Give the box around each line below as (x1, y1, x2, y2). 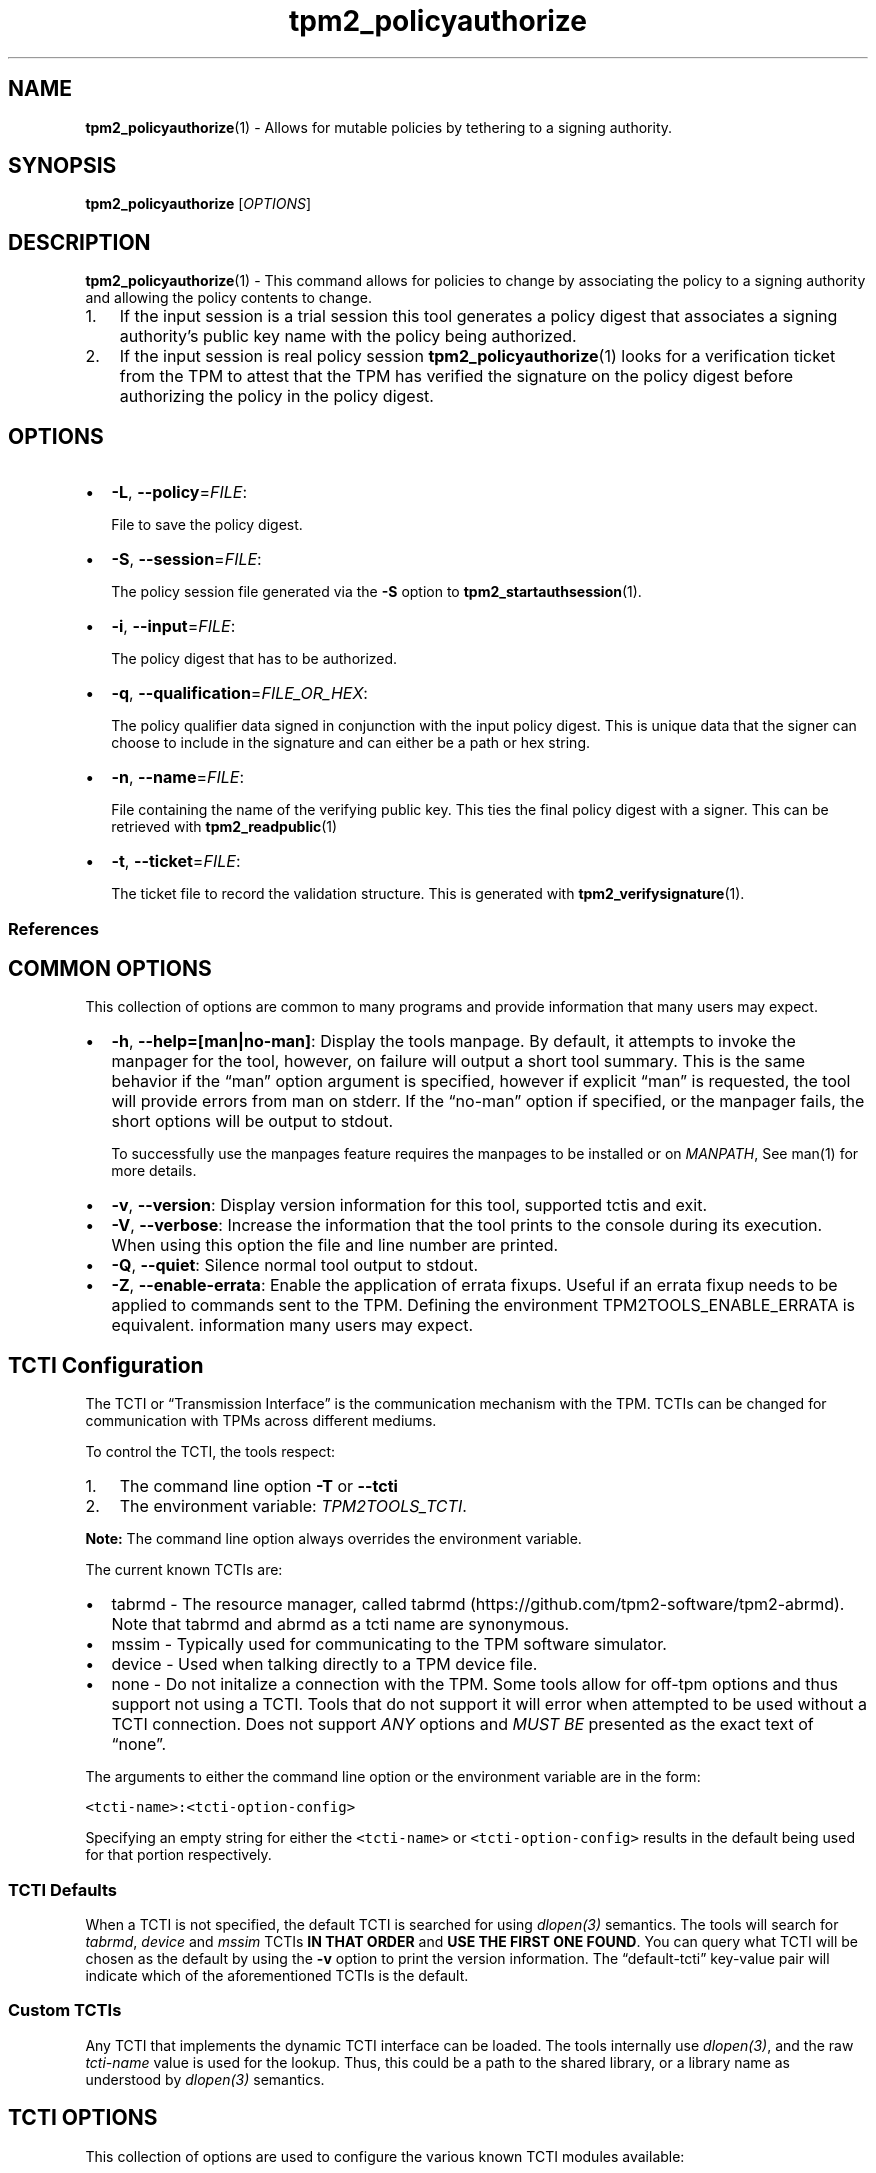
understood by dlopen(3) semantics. (85, 2070, 325, 2088)
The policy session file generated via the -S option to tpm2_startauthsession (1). (111, 583, 642, 601)
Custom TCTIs (8, 2000, 122, 2021)
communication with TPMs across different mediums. (85, 1412, 437, 1430)
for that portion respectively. (85, 1846, 272, 1864)
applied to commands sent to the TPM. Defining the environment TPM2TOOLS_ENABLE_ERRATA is (111, 1295, 855, 1316)
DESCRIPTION (8, 229, 151, 255)
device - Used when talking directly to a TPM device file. (111, 1654, 538, 1675)
